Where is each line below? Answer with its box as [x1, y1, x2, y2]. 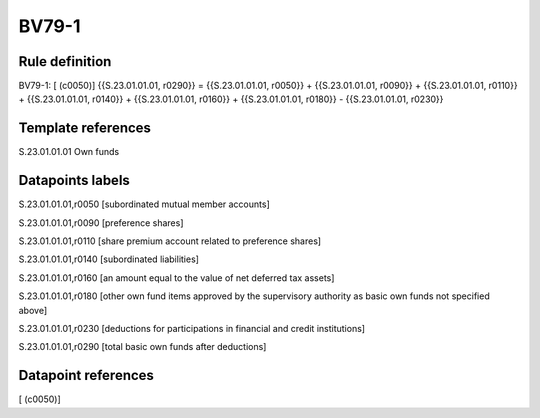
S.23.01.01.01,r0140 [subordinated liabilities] [18, 253, 200, 265]
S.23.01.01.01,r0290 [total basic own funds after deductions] [18, 341, 267, 353]
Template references [18, 120, 152, 137]
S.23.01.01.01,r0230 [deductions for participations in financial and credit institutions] [18, 323, 365, 334]
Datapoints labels [18, 172, 130, 189]
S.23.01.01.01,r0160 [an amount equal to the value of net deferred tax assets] [18, 271, 335, 284]
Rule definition [18, 53, 112, 70]
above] [18, 304, 48, 316]
